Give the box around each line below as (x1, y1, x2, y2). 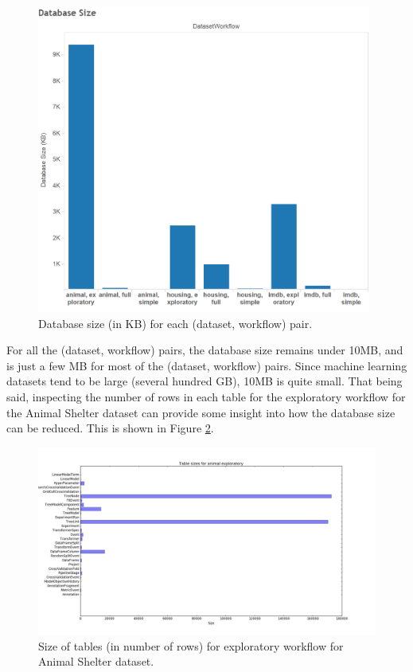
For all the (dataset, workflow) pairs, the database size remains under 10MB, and (6, 342, 403, 358)
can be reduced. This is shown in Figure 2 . (6, 420, 214, 436)
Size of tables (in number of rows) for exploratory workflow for (38, 637, 344, 654)
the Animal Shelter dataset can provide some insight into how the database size (6, 404, 395, 420)
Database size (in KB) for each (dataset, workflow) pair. (38, 315, 313, 331)
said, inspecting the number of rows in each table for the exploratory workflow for (6, 388, 406, 404)
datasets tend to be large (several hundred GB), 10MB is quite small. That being (6, 373, 403, 389)
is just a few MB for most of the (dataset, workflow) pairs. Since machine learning (6, 357, 407, 373)
